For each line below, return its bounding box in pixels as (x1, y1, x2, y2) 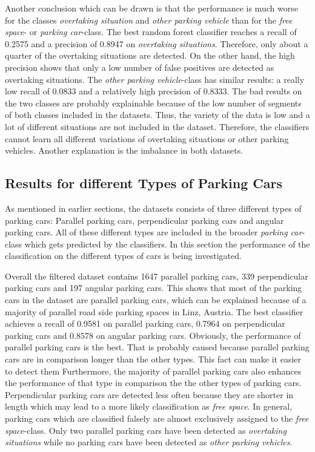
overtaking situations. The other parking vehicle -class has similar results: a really (5, 73, 305, 85)
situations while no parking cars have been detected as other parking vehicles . (5, 436, 293, 448)
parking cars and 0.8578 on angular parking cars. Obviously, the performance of (5, 329, 301, 341)
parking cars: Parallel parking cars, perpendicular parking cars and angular (5, 214, 284, 226)
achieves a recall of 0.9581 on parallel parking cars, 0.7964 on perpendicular (5, 317, 285, 330)
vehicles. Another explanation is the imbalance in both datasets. (5, 144, 244, 157)
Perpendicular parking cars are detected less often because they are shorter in (5, 388, 294, 401)
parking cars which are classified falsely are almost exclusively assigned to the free (5, 412, 309, 425)
